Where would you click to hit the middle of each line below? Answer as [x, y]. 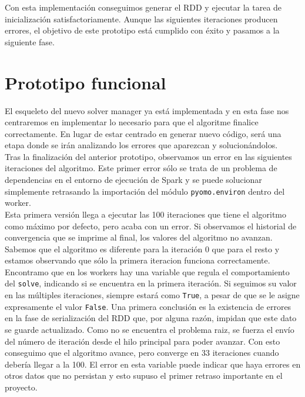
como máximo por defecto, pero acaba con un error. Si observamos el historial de [151, 226]
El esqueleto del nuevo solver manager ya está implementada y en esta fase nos [147, 110]
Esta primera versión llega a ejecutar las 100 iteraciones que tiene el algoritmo [146, 214]
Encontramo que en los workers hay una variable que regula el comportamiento [147, 271]
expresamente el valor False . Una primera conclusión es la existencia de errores [148, 306]
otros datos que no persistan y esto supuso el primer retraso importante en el [144, 376]
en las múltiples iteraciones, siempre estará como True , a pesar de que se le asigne [152, 295]
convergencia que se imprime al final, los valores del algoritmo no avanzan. [139, 237]
